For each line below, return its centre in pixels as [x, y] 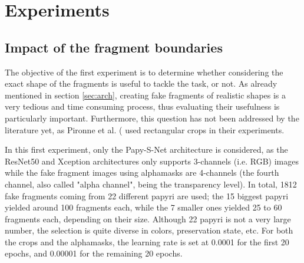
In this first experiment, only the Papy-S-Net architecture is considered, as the [146, 149]
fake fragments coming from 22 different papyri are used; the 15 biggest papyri [147, 195]
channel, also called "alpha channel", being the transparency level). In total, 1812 [151, 184]
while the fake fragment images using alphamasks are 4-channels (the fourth [142, 172]
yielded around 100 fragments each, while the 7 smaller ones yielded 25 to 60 [143, 207]
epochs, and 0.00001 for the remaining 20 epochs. [94, 253]
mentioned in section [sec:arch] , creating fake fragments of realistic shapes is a [146, 95]
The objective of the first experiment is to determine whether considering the [144, 72]
